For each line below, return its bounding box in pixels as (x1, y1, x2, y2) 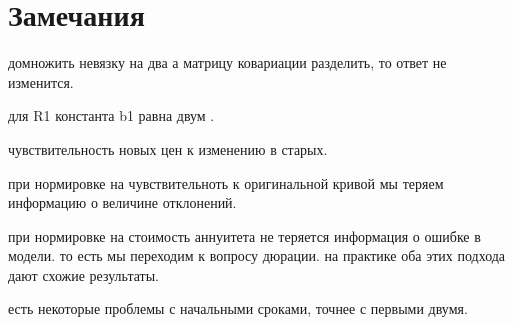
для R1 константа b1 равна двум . (8, 105, 215, 126)
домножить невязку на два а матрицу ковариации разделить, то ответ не (8, 52, 447, 73)
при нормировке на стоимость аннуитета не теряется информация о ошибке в (8, 225, 481, 246)
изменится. (8, 71, 74, 92)
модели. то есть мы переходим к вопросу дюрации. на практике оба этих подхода (8, 245, 506, 266)
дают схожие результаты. (8, 264, 159, 285)
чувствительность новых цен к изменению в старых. (8, 138, 328, 159)
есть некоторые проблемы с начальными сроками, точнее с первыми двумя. (8, 298, 468, 319)
